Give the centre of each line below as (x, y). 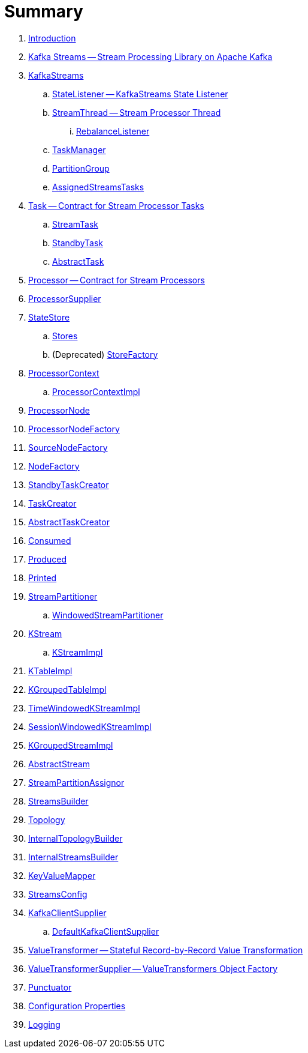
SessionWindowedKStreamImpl (90, 726)
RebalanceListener (113, 131)
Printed (43, 578)
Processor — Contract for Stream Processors (117, 280)
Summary (44, 11)
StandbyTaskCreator (69, 484)
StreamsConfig (58, 894)
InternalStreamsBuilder (73, 857)
